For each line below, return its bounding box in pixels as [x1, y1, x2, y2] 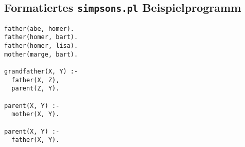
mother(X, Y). [11, 111, 60, 118]
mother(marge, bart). [4, 50, 78, 58]
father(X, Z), [11, 76, 60, 84]
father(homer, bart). [4, 33, 78, 41]
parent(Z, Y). [11, 85, 60, 93]
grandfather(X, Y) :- [4, 68, 78, 76]
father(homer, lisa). [4, 42, 78, 50]
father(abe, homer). [4, 25, 75, 32]
